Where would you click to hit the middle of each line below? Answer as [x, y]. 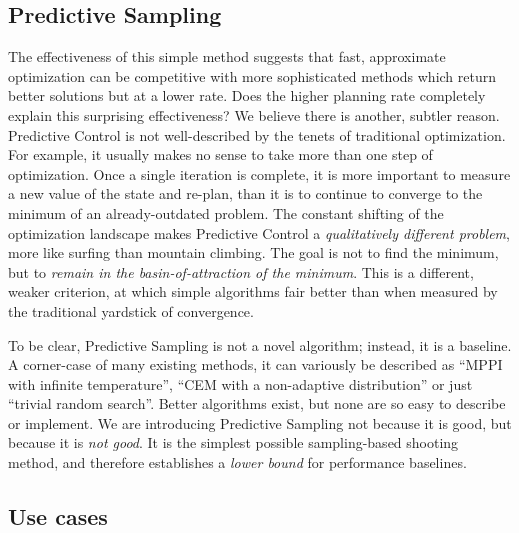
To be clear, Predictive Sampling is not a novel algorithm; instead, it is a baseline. [260, 344]
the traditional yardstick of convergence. [131, 310]
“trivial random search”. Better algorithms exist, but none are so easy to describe [257, 403]
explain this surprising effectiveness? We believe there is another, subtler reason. [254, 114]
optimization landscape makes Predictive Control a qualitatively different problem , [259, 232]
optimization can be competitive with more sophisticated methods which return [252, 75]
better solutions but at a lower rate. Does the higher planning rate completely [247, 95]
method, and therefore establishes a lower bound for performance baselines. [237, 462]
